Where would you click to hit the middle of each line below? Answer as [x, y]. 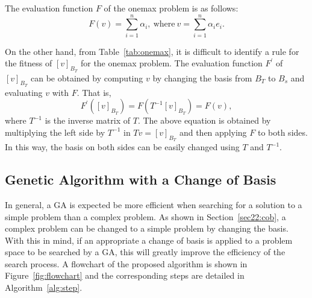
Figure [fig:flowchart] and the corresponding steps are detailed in [125, 275]
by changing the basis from [202, 78]
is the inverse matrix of [88, 120]
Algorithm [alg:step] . [44, 287]
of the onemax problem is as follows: [171, 8]
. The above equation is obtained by [204, 120]
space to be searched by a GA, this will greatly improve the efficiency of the [145, 252]
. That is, [94, 92]
